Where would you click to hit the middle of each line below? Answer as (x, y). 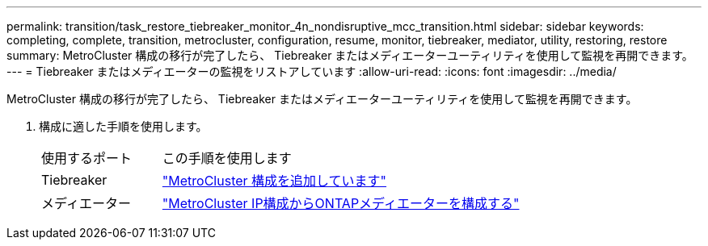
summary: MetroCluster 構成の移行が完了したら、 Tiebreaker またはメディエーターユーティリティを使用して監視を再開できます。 (350, 55)
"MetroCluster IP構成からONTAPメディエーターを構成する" (341, 203)
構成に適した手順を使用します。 (123, 126)
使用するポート (87, 158)
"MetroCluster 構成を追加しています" (274, 181)
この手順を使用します (227, 158)
